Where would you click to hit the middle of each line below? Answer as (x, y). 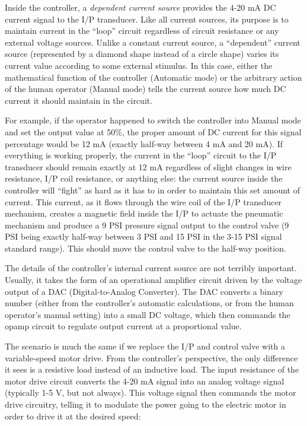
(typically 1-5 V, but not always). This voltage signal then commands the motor (151, 392)
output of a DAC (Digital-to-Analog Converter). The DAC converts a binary (144, 291)
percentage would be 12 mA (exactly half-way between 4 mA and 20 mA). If (144, 143)
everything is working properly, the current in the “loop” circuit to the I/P (141, 155)
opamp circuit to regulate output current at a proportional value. (123, 326)
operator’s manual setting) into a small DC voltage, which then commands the (148, 314)
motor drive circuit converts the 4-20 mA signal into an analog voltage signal (145, 381)
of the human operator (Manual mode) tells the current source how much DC (145, 89)
